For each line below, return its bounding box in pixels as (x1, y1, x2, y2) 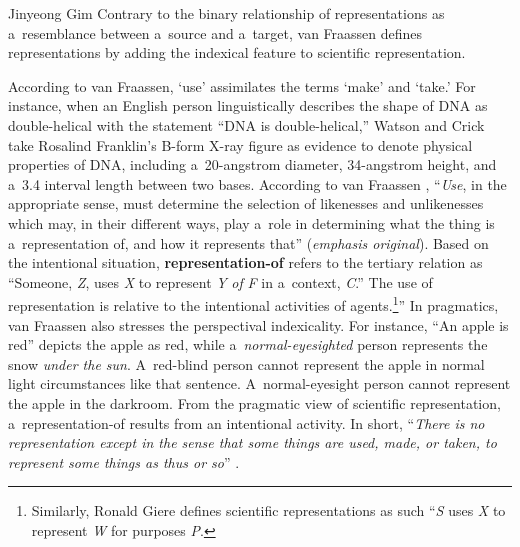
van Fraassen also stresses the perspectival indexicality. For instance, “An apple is (8, 314, 509, 335)
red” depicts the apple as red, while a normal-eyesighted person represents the (8, 334, 488, 355)
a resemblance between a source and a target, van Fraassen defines (8, 22, 423, 43)
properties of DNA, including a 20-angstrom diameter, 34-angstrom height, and (8, 154, 497, 175)
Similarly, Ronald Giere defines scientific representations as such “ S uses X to (31, 500, 506, 521)
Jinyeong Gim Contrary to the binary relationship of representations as (8, 3, 445, 23)
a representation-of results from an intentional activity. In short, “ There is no (8, 412, 485, 433)
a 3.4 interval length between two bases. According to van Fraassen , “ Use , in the (8, 173, 507, 194)
